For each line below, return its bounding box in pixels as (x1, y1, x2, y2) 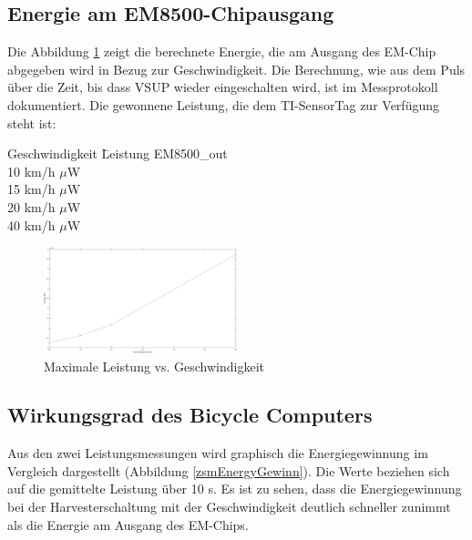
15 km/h (7, 179, 56, 199)
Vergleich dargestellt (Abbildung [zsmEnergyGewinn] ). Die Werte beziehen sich (7, 461, 450, 480)
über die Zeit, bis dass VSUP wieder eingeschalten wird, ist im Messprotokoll (7, 77, 438, 97)
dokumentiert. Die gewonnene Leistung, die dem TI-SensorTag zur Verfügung (7, 95, 439, 114)
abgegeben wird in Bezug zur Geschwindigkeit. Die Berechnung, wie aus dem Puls (7, 59, 466, 78)
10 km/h (7, 161, 56, 180)
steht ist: (7, 113, 56, 132)
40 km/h (7, 215, 56, 234)
